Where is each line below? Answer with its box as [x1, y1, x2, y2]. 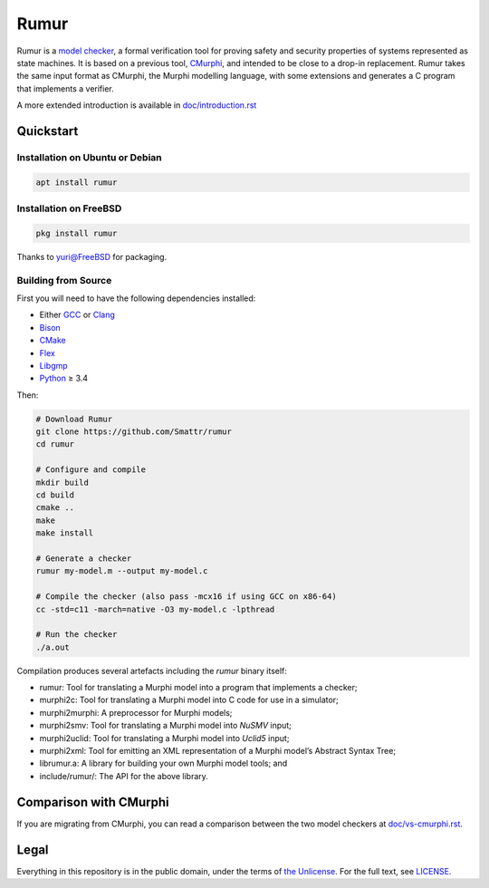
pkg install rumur [35, 227, 118, 238]
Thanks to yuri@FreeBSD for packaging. [16, 251, 168, 262]
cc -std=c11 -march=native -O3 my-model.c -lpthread [35, 603, 275, 614]
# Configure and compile [35, 465, 147, 475]
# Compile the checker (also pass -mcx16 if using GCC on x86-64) [35, 592, 337, 602]
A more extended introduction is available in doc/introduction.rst [16, 100, 257, 111]
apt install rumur [35, 177, 118, 188]
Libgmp [39, 360, 68, 371]
